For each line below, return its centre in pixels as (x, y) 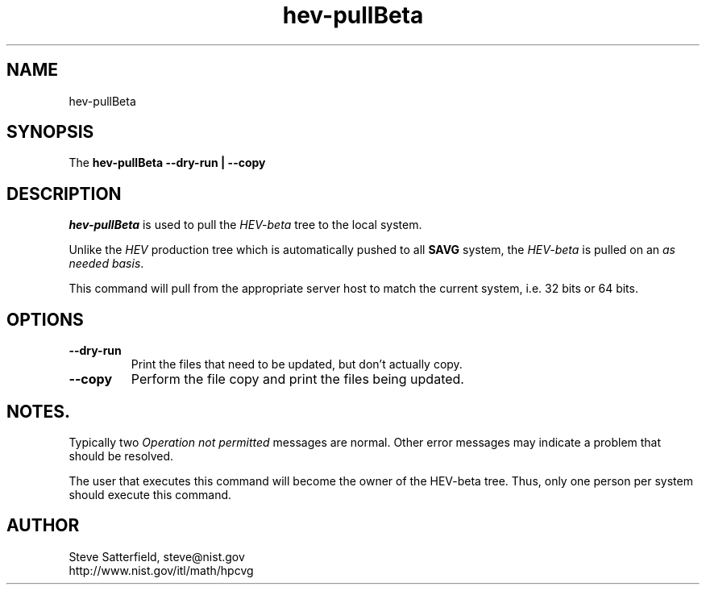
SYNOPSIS (50, 132)
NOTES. (39, 411)
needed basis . (106, 264)
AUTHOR (43, 526)
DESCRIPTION (64, 194)
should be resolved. (121, 456)
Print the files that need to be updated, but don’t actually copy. (297, 364)
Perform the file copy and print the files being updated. (297, 379)
